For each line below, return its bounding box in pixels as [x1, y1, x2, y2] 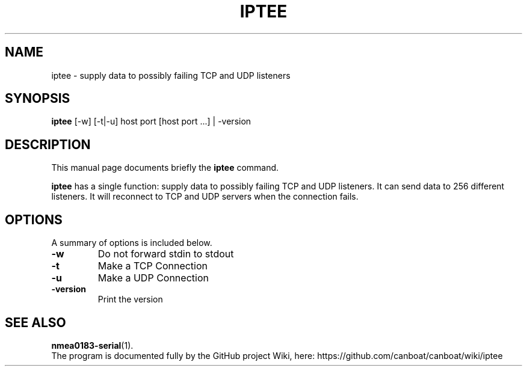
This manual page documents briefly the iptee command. [51, 162, 279, 173]
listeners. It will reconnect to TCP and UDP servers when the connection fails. [51, 191, 359, 202]
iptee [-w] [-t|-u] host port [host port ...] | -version [51, 116, 251, 127]
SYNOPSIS [5, 91, 70, 106]
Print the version [97, 294, 163, 305]
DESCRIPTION [5, 136, 91, 152]
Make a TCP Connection [97, 260, 208, 272]
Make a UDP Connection [97, 272, 209, 284]
